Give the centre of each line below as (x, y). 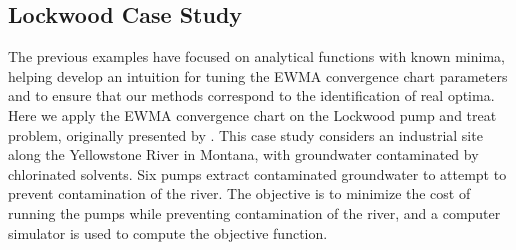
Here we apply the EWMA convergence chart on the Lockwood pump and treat (252, 114)
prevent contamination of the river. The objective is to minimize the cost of (239, 193)
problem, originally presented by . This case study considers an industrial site (245, 134)
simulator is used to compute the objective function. (168, 232)
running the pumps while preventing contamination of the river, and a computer (254, 212)
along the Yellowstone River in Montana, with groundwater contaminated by (243, 154)
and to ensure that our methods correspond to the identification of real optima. (251, 95)
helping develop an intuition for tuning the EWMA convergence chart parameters (258, 75)
